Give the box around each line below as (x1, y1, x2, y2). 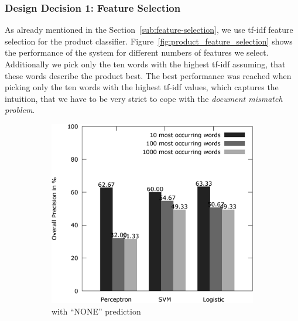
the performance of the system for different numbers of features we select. (5, 46, 269, 59)
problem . (5, 104, 35, 116)
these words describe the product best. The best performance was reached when (5, 69, 292, 81)
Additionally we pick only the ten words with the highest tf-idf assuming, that (5, 58, 286, 70)
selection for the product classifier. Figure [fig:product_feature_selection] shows (5, 35, 293, 47)
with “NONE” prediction (52, 305, 141, 317)
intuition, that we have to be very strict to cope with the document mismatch (5, 92, 283, 104)
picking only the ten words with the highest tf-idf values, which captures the (5, 81, 279, 93)
